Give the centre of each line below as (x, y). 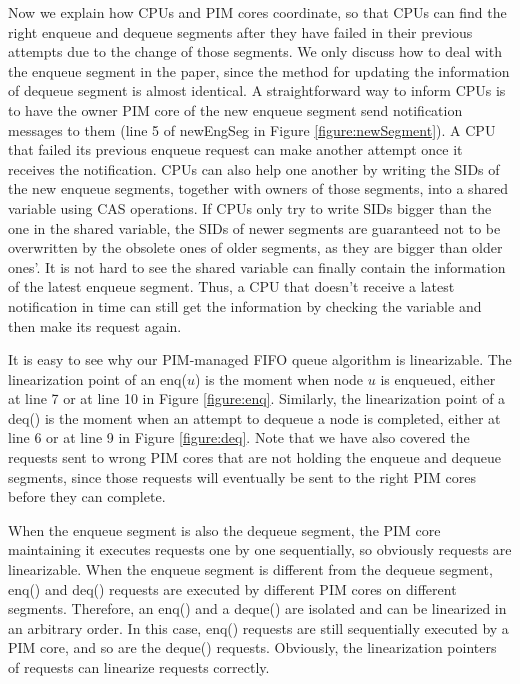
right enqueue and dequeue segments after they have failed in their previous (240, 31)
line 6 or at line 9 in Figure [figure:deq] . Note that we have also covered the (239, 437)
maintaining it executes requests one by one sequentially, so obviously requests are (260, 549)
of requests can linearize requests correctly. (139, 667)
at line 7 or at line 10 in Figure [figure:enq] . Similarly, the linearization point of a (257, 398)
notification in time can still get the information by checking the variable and (245, 305)
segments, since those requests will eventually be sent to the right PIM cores (242, 476)
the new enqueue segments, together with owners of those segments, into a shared (258, 188)
